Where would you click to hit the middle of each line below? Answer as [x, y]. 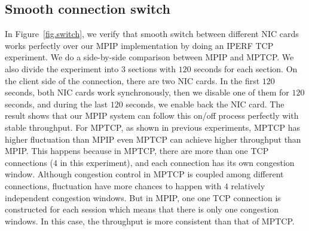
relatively [248, 185]
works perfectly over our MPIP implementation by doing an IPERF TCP [139, 45]
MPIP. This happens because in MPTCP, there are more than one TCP [137, 151]
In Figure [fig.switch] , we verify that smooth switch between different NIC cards [152, 34]
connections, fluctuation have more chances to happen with [113, 185]
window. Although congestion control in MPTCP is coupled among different [144, 174]
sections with [152, 68]
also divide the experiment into [62, 68]
